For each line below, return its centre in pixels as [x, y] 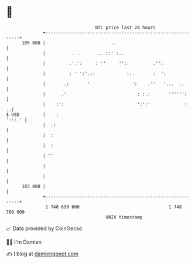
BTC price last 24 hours [126, 28]
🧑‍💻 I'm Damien [24, 242]
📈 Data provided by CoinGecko [44, 228]
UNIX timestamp [124, 217]
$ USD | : [32, 115]
